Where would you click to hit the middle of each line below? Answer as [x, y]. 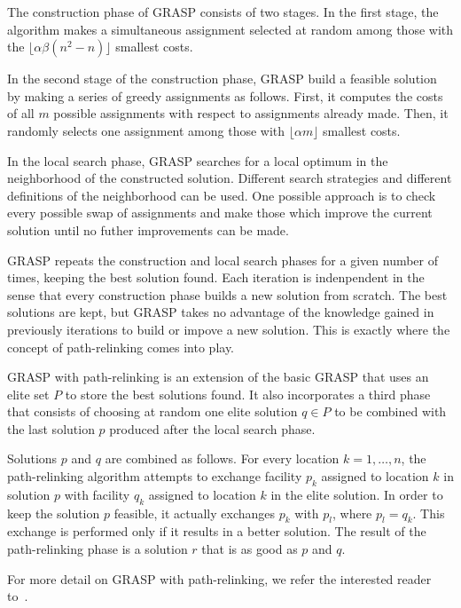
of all [21, 113]
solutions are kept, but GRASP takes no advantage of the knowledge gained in [221, 312]
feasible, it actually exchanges [195, 513]
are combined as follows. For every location [222, 458]
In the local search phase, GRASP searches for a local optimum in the [198, 160]
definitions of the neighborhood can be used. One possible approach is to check [222, 195]
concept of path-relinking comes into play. [121, 347]
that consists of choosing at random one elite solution [152, 411]
